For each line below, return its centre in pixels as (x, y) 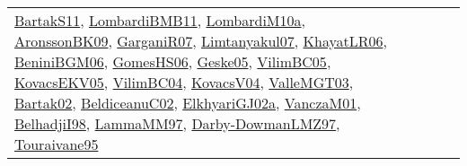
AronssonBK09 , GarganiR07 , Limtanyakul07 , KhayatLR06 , (201, 41)
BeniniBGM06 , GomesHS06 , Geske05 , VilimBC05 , (173, 61)
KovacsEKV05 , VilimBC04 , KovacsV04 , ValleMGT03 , (184, 82)
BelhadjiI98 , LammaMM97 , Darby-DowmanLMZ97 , (177, 123)
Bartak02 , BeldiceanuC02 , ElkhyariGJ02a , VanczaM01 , (188, 103)
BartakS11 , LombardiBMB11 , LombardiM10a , (160, 20)
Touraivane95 (57, 144)
